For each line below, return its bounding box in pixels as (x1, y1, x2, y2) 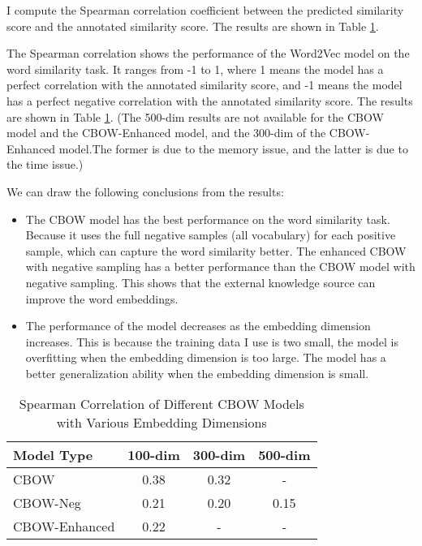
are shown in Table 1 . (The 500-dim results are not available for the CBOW (6, 108, 384, 125)
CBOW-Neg (13, 493, 81, 513)
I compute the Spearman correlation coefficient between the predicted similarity (6, 2, 404, 18)
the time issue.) (6, 156, 84, 173)
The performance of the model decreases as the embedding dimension (25, 317, 371, 334)
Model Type (13, 445, 93, 465)
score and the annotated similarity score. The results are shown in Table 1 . (6, 17, 379, 34)
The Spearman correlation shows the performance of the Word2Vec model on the (6, 45, 410, 62)
